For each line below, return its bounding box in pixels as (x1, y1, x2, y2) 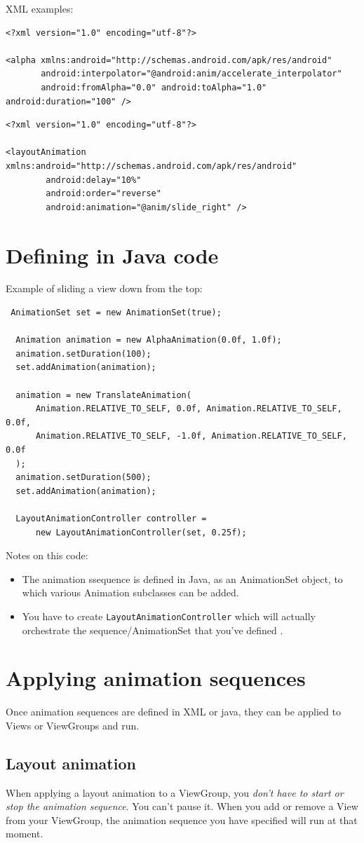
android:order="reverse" (46, 189, 161, 199)
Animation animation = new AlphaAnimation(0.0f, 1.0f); (15, 335, 282, 345)
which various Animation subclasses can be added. (22, 585, 239, 600)
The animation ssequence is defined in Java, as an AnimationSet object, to (22, 571, 343, 586)
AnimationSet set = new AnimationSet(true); (11, 308, 222, 318)
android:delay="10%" (46, 174, 142, 185)
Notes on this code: (6, 548, 88, 563)
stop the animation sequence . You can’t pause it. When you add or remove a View (6, 799, 358, 814)
